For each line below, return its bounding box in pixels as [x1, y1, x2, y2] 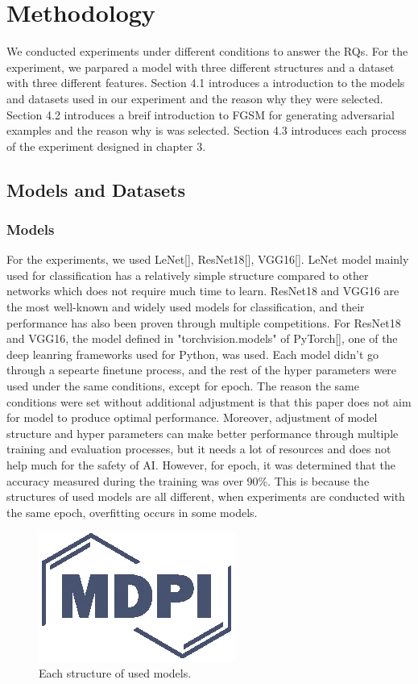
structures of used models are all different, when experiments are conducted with [6, 488, 405, 505]
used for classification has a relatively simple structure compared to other [6, 266, 369, 283]
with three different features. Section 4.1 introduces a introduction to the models [6, 74, 405, 91]
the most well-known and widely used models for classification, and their [6, 298, 365, 315]
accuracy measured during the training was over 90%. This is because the [6, 472, 370, 489]
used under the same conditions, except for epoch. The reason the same [6, 377, 359, 394]
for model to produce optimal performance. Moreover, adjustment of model [6, 409, 378, 426]
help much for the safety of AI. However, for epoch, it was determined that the [6, 457, 395, 473]
